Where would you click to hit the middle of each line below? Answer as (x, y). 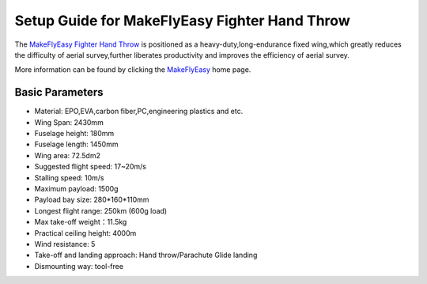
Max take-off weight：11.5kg (81, 222)
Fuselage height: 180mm (74, 134)
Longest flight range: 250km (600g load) (101, 210)
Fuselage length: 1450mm (76, 144)
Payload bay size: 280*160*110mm (92, 200)
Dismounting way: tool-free (79, 266)
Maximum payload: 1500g (76, 188)
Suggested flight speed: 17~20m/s (90, 167)
